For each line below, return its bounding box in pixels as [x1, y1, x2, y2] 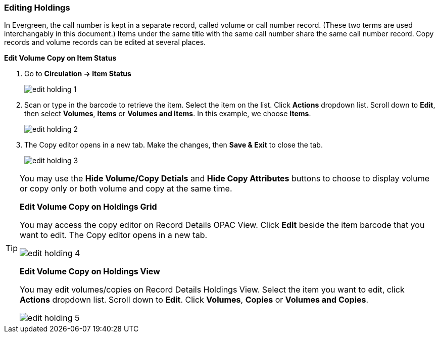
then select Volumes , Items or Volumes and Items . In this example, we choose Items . [24, 109, 311, 118]
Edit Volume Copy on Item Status [4, 54, 117, 63]
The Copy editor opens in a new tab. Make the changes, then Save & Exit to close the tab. [24, 140, 323, 150]
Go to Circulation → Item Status [24, 69, 131, 78]
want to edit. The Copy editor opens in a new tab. [20, 230, 208, 240]
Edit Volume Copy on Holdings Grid [20, 202, 157, 212]
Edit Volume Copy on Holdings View [20, 266, 160, 277]
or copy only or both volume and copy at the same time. [20, 183, 232, 194]
